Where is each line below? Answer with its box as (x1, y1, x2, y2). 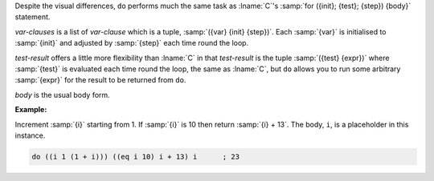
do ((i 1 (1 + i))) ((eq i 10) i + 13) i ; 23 (31, 152, 240, 161)
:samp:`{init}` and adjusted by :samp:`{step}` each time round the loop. (14, 38, 249, 48)
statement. (14, 12, 51, 22)
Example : (14, 105, 47, 115)
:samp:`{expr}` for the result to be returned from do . (14, 75, 186, 85)
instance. (14, 131, 46, 140)
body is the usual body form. (14, 90, 110, 99)
